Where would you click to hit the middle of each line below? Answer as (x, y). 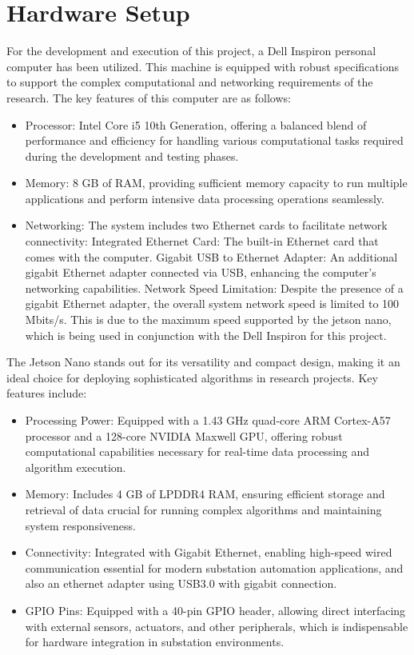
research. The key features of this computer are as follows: (149, 97)
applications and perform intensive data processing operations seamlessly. (205, 198)
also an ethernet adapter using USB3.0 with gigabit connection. (181, 583)
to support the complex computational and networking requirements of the (190, 82)
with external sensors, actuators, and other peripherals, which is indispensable (217, 626)
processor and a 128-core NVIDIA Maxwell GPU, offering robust (184, 435)
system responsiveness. (80, 525)
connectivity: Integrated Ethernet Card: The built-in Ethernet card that (202, 241)
